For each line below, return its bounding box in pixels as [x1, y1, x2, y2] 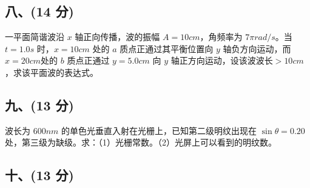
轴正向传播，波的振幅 [75, 30, 160, 43]
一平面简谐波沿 [5, 30, 64, 43]
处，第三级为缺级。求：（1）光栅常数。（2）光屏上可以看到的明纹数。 [5, 136, 277, 149]
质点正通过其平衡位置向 [120, 42, 214, 55]
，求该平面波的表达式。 [5, 65, 98, 78]
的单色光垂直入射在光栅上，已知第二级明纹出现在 [61, 124, 257, 136]
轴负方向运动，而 [223, 42, 291, 55]
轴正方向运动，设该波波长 [170, 54, 273, 67]
